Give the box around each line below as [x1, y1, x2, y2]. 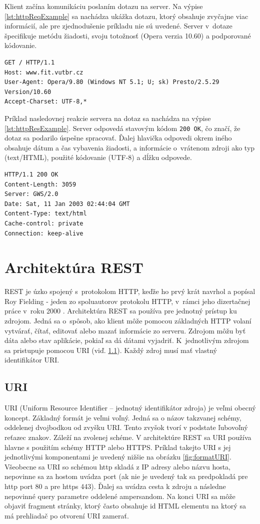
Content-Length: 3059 [4, 180, 76, 188]
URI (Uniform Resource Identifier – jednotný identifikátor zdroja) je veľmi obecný [4, 402, 256, 413]
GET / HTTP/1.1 [4, 58, 55, 66]
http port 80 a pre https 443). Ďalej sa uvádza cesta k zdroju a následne [4, 480, 226, 491]
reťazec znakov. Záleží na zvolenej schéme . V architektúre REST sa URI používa [4, 431, 251, 442]
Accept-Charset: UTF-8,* [4, 98, 87, 105]
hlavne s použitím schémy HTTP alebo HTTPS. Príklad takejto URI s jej [4, 441, 231, 452]
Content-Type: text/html [4, 210, 87, 217]
